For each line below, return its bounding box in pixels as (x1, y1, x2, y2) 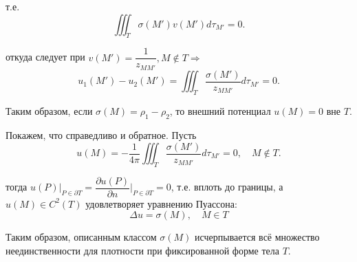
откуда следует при (6, 50, 85, 64)
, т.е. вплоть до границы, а (171, 179, 283, 194)
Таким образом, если (6, 104, 93, 118)
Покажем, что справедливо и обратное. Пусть (6, 127, 197, 142)
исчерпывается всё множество (195, 230, 320, 244)
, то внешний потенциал (169, 104, 271, 118)
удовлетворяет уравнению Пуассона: (85, 196, 237, 210)
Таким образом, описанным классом (6, 230, 157, 244)
